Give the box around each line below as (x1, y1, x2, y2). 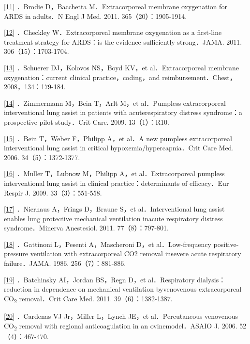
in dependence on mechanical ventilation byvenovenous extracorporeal (34, 284, 242, 294)
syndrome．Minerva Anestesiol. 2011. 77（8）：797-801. (4, 223, 169, 233)
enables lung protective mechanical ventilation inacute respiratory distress (4, 213, 223, 223)
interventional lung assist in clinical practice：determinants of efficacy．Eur (4, 178, 229, 188)
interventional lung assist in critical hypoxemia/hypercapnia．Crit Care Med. (4, 143, 234, 153)
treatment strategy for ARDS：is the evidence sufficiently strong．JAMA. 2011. (4, 36, 242, 47)
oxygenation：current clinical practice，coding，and (4, 72, 160, 82)
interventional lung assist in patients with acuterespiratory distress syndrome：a (4, 107, 242, 117)
